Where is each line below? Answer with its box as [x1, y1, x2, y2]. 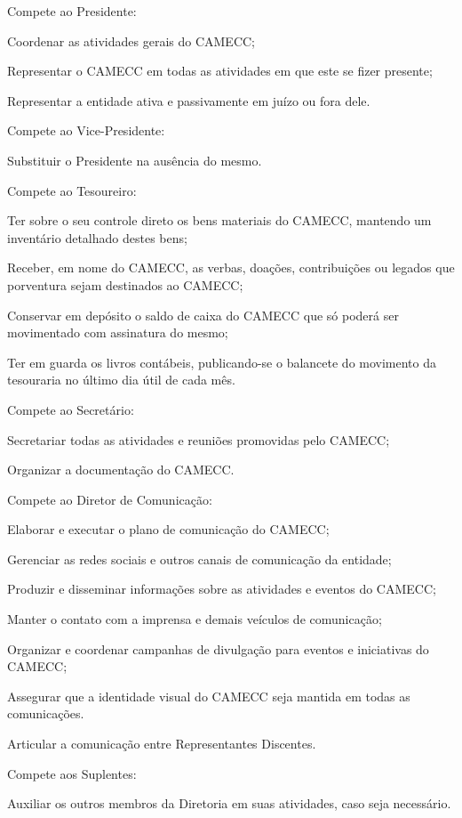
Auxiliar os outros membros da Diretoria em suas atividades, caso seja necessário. [7, 794, 451, 813]
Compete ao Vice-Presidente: [7, 121, 165, 140]
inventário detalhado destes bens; [7, 228, 187, 247]
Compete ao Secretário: [7, 400, 134, 418]
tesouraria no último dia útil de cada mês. [7, 370, 235, 389]
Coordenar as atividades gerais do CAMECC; [7, 31, 255, 50]
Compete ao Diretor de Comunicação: [7, 490, 212, 508]
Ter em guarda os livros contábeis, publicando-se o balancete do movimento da [7, 352, 437, 371]
